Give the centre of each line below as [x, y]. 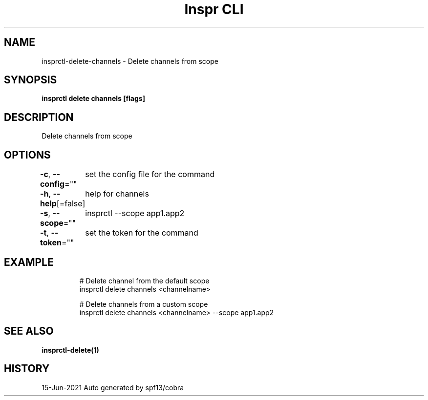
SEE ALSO [29, 331]
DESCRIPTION [39, 117]
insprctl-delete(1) [70, 350]
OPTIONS [27, 155]
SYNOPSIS [31, 80]
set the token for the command [142, 233]
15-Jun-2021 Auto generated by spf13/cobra [113, 387]
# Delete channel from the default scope [144, 280]
